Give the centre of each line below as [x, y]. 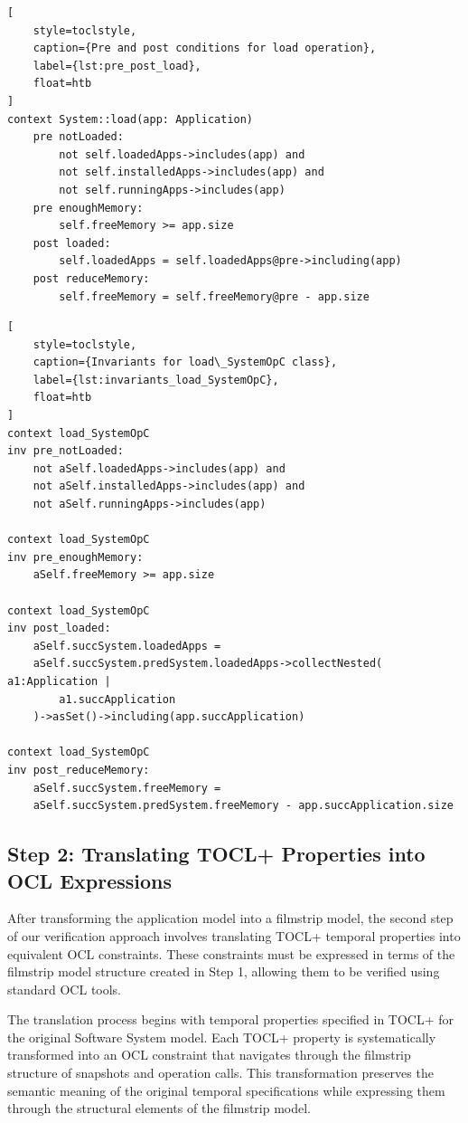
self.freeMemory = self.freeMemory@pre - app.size [214, 296]
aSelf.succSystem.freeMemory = [127, 788]
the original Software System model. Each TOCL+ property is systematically [222, 1037]
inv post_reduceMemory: [79, 770]
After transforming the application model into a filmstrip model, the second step [230, 918]
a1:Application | [59, 681]
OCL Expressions [90, 880]
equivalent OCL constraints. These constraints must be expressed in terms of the [231, 953]
